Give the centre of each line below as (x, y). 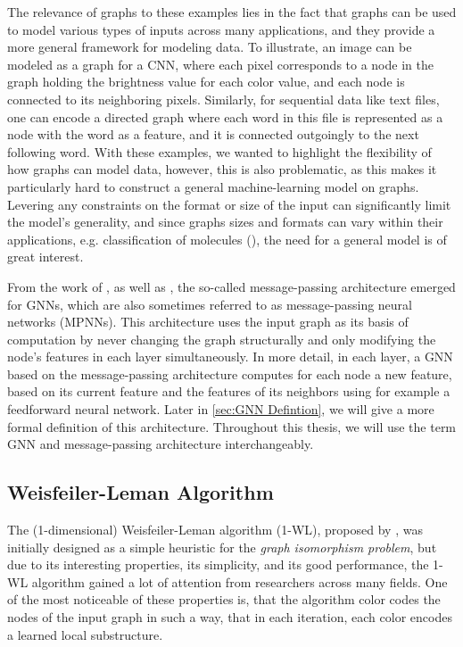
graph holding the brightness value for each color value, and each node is (206, 82)
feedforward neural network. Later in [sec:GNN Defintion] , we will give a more (221, 409)
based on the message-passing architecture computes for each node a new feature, (230, 373)
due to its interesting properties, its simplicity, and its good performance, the (218, 564)
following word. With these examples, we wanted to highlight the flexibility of (219, 151)
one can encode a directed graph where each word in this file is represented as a (225, 116)
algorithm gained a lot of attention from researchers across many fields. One (240, 581)
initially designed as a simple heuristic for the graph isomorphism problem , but (222, 547)
